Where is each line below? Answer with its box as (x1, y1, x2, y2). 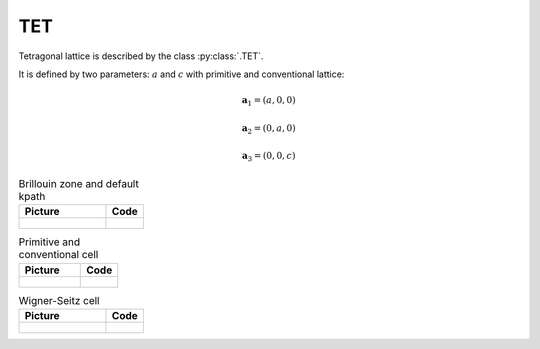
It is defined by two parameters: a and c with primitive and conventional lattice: (18, 68, 345, 80)
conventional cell (18, 248, 99, 262)
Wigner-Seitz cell (18, 293, 100, 307)
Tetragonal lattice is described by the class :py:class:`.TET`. (18, 50, 264, 62)
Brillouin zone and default (18, 176, 139, 190)
